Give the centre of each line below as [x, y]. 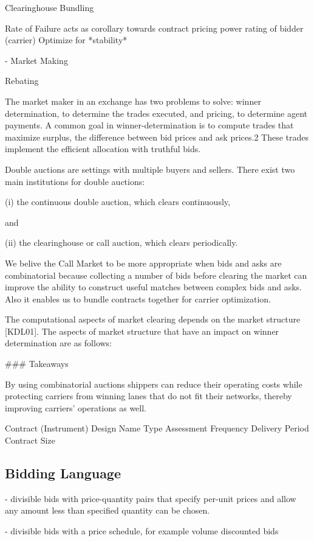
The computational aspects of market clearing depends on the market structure [153, 319]
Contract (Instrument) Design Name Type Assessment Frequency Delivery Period [157, 428]
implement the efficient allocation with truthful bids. [103, 149]
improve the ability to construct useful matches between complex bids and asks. [153, 287]
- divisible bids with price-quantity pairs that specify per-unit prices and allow [151, 498]
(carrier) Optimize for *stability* [66, 40]
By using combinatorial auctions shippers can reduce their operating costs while [154, 384]
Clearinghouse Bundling [49, 7]
